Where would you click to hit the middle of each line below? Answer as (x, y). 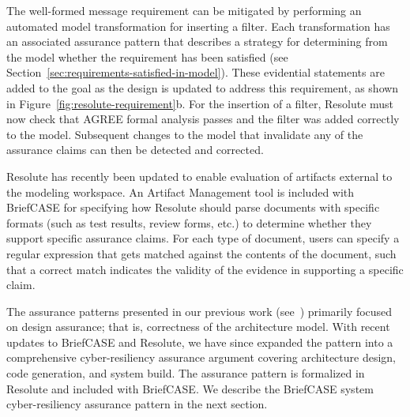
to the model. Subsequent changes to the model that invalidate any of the (185, 134)
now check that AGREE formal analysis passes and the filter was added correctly (203, 119)
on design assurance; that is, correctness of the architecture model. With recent (198, 327)
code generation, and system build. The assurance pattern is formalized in (186, 373)
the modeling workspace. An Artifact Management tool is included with (181, 192)
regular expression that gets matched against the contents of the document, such (201, 253)
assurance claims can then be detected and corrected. (135, 150)
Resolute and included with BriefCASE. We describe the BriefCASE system (190, 388)
